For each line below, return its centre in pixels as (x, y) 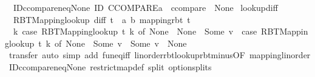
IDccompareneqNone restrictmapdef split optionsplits (110, 66)
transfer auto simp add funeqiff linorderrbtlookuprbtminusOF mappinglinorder (160, 55)
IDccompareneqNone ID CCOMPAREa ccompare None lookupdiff (145, 7)
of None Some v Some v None (121, 43)
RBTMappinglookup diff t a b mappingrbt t (102, 19)
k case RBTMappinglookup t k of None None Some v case (135, 31)
